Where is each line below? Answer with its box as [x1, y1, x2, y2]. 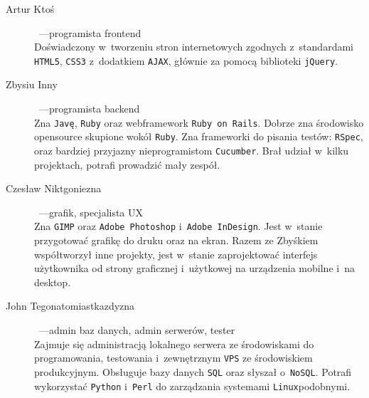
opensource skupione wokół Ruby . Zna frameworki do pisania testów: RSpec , [34, 129, 363, 144]
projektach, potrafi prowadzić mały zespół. [34, 157, 220, 172]
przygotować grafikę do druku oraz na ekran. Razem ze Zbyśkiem [34, 233, 319, 248]
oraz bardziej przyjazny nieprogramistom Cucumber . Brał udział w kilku [34, 142, 349, 157]
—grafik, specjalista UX [38, 204, 144, 219]
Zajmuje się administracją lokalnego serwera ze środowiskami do [34, 336, 314, 351]
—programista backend [38, 101, 140, 116]
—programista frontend [38, 25, 141, 40]
